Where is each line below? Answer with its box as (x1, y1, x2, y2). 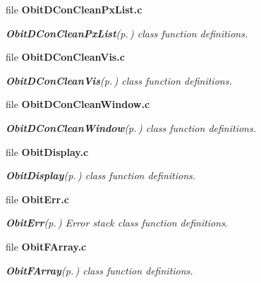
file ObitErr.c (6, 191, 69, 206)
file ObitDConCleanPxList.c (6, 2, 142, 16)
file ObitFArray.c (6, 239, 87, 253)
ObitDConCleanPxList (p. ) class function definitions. (6, 25, 248, 40)
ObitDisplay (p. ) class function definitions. (6, 168, 196, 183)
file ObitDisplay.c (6, 144, 89, 159)
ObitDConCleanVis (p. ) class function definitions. (6, 73, 232, 88)
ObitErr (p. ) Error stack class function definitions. (6, 215, 229, 230)
